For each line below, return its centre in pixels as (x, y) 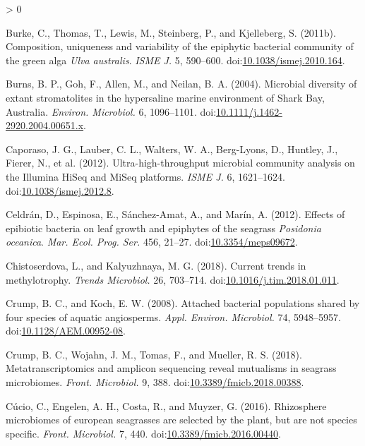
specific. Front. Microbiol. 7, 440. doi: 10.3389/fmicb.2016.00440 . (143, 433)
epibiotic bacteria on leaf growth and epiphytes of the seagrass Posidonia (163, 228)
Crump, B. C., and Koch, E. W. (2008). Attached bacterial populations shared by (183, 303)
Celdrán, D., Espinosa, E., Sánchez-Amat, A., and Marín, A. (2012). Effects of (175, 214)
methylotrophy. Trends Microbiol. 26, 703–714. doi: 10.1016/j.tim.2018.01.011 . (173, 279)
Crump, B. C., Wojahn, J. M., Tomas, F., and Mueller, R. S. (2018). (154, 354)
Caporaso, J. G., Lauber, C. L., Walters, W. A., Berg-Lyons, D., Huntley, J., (172, 149)
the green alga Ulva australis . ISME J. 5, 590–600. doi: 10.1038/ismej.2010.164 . (175, 60)
